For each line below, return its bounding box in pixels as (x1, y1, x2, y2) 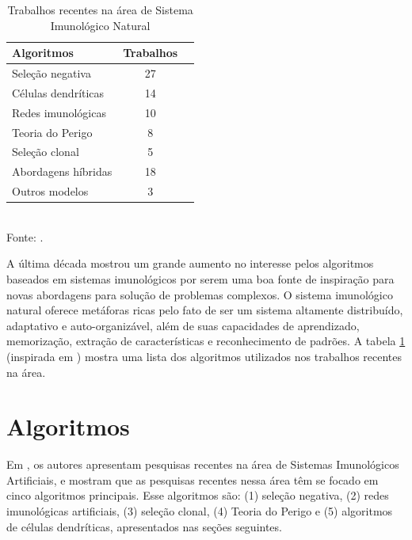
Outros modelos (12, 183, 89, 200)
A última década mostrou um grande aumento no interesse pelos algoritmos (6, 255, 374, 272)
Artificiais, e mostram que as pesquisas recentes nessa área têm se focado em (6, 471, 379, 488)
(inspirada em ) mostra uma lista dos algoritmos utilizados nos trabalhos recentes (6, 348, 402, 364)
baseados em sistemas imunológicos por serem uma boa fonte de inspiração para (6, 270, 395, 287)
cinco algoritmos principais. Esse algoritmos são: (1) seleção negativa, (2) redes (6, 487, 389, 504)
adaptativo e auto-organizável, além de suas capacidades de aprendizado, (6, 317, 360, 333)
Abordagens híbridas (12, 163, 113, 180)
